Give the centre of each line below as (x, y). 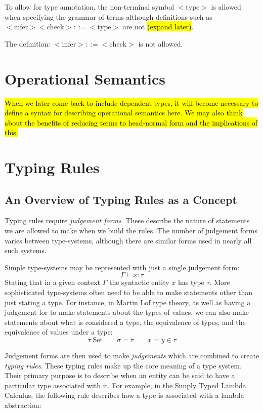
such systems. (26, 250)
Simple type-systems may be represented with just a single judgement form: (122, 267)
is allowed (226, 7)
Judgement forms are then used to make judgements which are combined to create (132, 355)
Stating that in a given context (53, 282)
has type (191, 282)
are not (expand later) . (158, 27)
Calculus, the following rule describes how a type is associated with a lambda (124, 395)
